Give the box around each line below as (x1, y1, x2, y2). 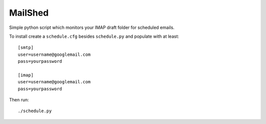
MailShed (9, 7, 49, 18)
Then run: (9, 97, 29, 103)
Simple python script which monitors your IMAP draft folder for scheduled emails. (9, 25, 175, 30)
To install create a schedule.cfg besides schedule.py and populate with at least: (9, 33, 179, 39)
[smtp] (18, 45, 34, 50)
